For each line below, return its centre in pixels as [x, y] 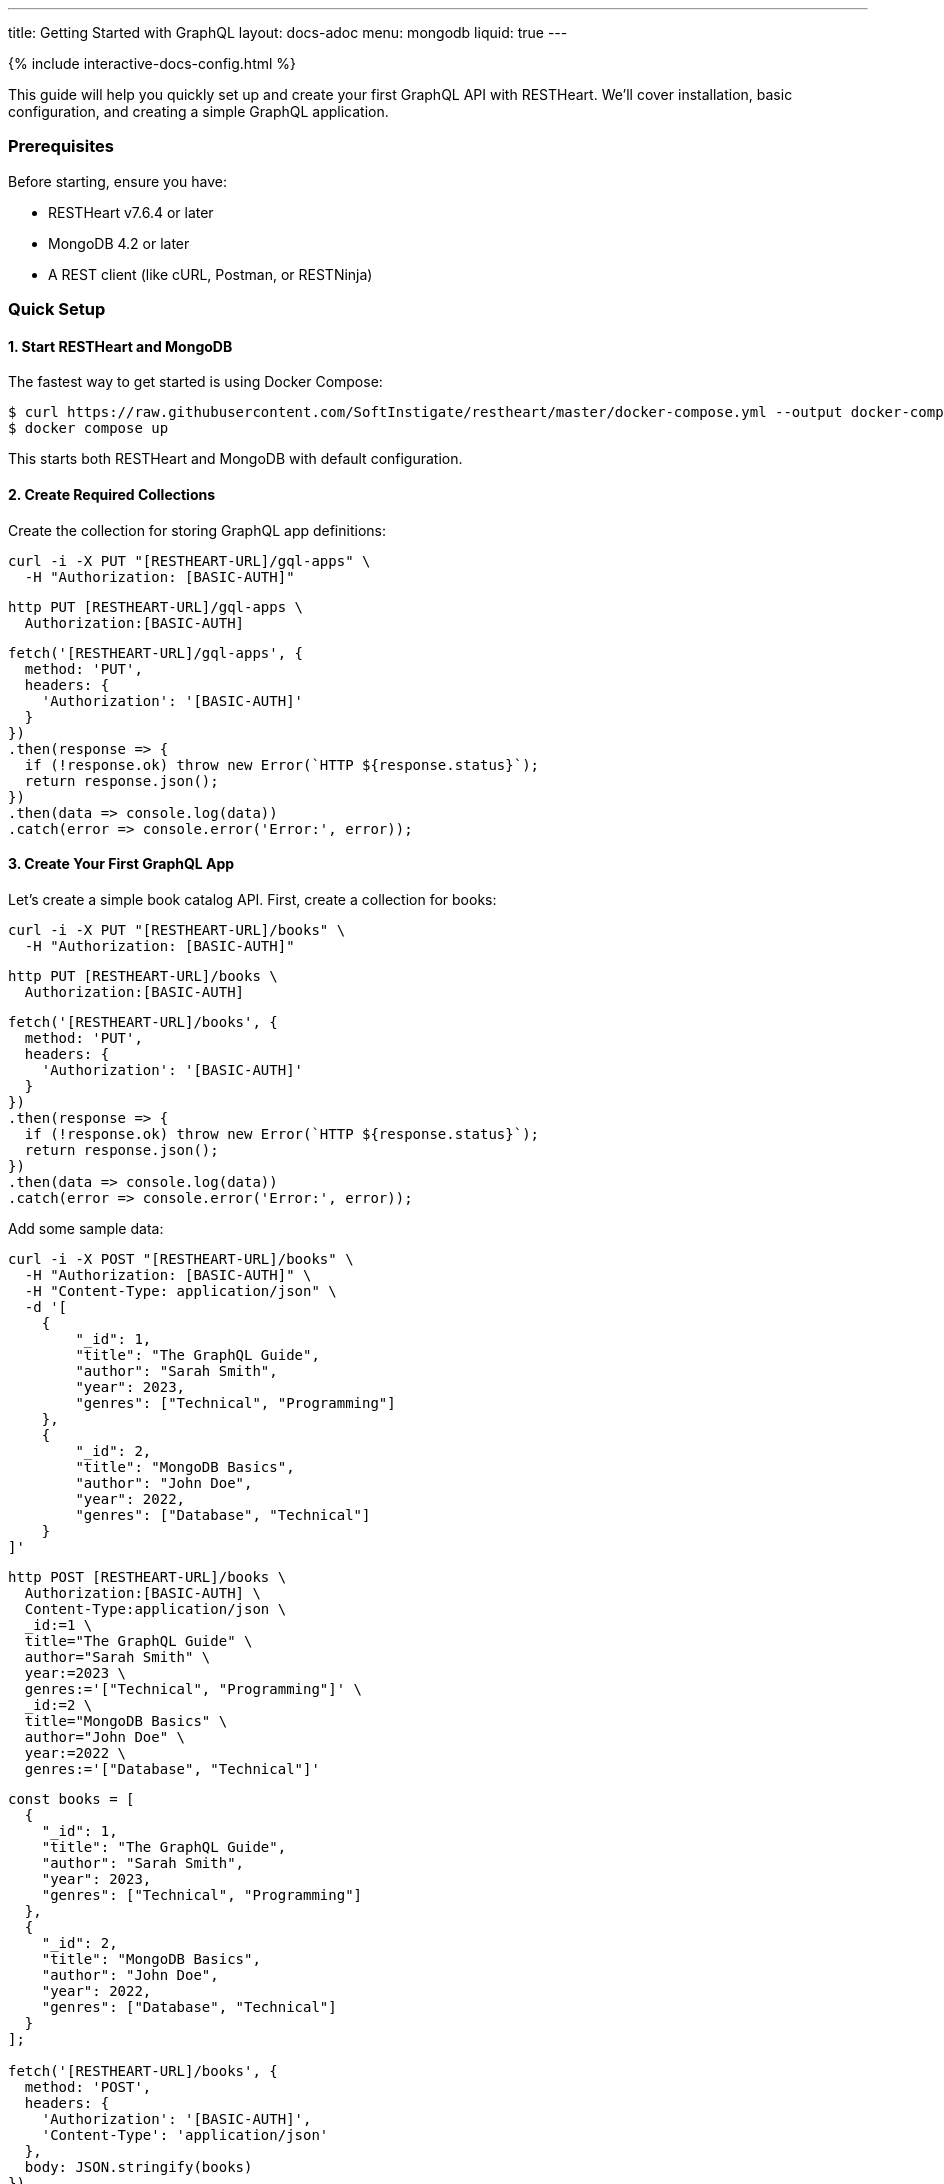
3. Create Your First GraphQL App [121, 864]
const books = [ [71, 1798]
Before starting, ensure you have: [117, 181]
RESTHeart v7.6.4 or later [131, 212]
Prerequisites [61, 146]
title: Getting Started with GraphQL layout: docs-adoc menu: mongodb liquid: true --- [288, 32]
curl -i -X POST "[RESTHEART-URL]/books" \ [181, 1258]
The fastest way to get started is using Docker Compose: [195, 382]
